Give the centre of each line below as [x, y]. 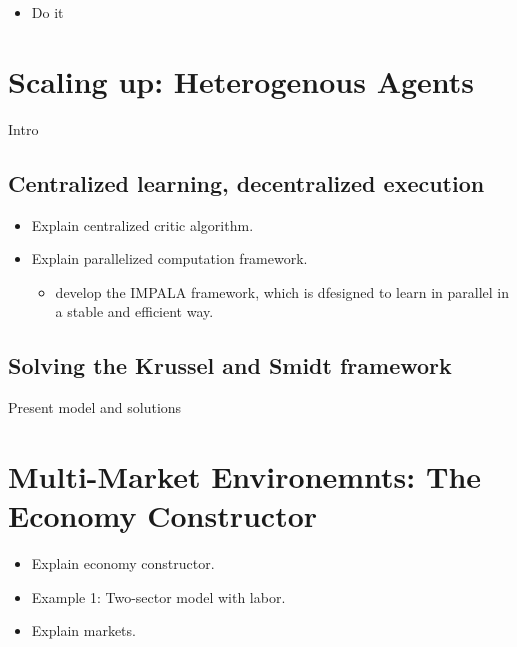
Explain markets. [83, 630]
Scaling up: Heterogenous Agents [241, 80]
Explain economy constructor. [123, 563]
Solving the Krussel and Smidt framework [230, 365]
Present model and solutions [95, 407]
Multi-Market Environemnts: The [245, 475]
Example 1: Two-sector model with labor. [158, 596]
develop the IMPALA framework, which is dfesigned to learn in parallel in [282, 291]
